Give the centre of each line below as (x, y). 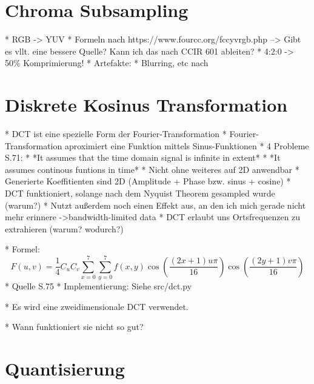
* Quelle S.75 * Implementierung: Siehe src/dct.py (99, 286)
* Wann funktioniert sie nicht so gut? (74, 327)
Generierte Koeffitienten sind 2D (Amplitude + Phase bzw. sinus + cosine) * (148, 181)
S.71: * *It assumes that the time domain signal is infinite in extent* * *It (143, 157)
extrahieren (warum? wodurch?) (64, 228)
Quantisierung (65, 369)
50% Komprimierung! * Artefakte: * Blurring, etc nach (107, 63)
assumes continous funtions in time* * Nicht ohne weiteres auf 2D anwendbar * (152, 169)
